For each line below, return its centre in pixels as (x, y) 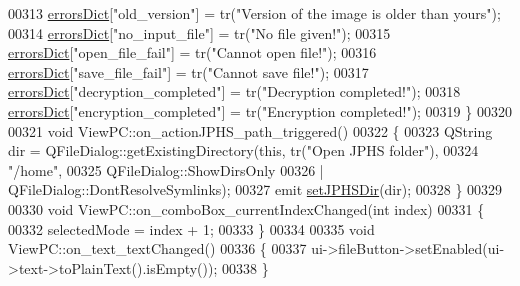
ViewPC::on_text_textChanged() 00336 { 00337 (157, 248)
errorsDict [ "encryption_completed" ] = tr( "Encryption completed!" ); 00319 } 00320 (260, 110)
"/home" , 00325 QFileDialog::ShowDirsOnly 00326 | (166, 169)
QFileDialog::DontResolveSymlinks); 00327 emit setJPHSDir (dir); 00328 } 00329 (255, 189)
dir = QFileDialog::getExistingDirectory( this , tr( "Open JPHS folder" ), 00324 (243, 150)
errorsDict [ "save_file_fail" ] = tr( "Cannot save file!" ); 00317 (188, 71)
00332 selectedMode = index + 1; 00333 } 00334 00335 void (191, 228)
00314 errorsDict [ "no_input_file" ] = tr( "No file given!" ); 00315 (199, 32)
